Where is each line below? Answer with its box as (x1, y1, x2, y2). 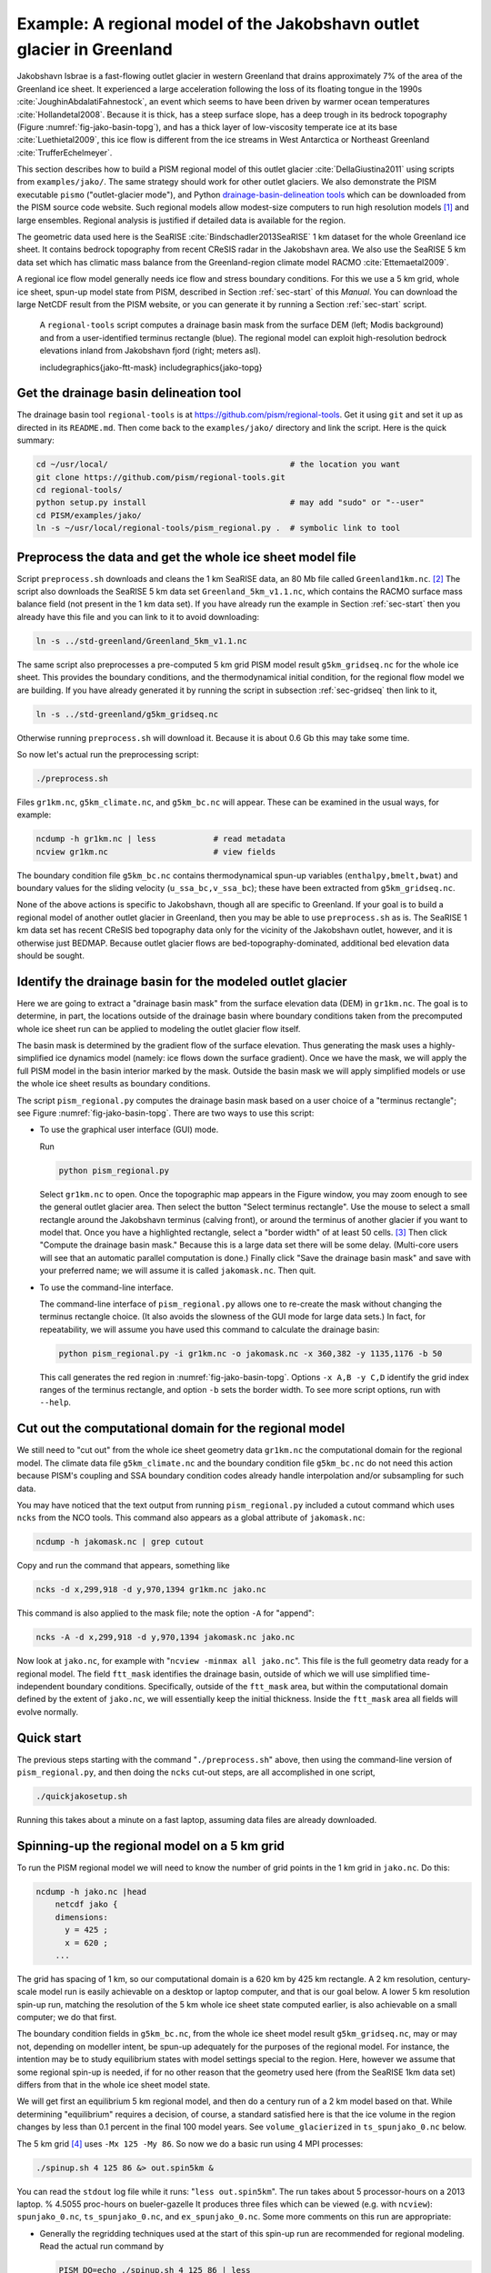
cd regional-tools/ (35, 485, 123, 495)
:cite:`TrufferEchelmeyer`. (16, 146, 113, 158)
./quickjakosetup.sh (35, 1791, 127, 1802)
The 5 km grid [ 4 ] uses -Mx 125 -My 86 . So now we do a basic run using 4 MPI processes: (16, 2138, 364, 2149)
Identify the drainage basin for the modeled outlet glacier (16, 974, 347, 989)
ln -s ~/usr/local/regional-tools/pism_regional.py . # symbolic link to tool (35, 523, 401, 534)
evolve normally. (16, 1706, 79, 1717)
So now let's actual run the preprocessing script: (16, 748, 199, 759)
